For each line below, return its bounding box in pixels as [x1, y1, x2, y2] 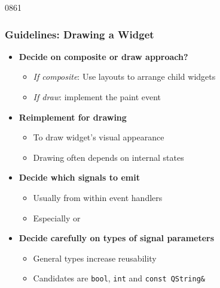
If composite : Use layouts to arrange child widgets [33, 70, 216, 83]
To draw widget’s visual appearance [33, 131, 164, 143]
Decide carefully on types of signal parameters [19, 232, 215, 244]
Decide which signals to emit [19, 171, 140, 184]
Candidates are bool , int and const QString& [33, 272, 205, 284]
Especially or [33, 211, 81, 224]
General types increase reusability [33, 251, 157, 264]
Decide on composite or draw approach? [19, 50, 188, 62]
